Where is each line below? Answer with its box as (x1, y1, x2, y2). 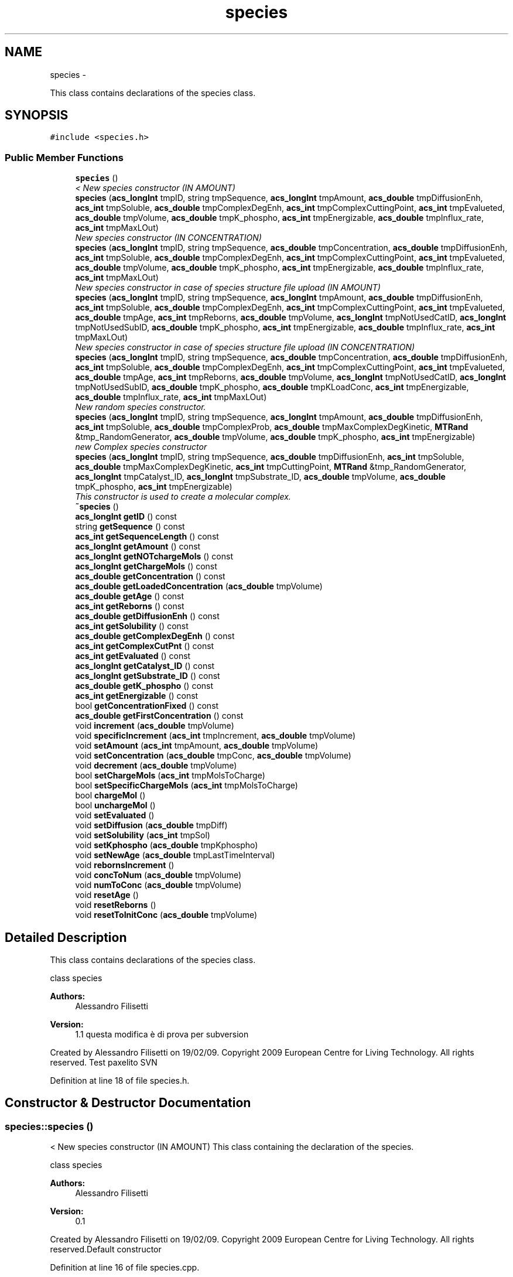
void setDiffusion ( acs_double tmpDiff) (75, 820, 228, 831)
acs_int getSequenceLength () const (75, 531, 219, 542)
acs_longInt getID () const (75, 511, 177, 522)
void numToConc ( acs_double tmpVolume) (75, 880, 242, 890)
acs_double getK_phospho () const (75, 681, 214, 691)
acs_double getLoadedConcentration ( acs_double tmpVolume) (75, 581, 323, 592)
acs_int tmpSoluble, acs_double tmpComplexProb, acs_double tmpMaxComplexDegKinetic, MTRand (75, 422, 468, 432)
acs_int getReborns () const (75, 601, 184, 612)
